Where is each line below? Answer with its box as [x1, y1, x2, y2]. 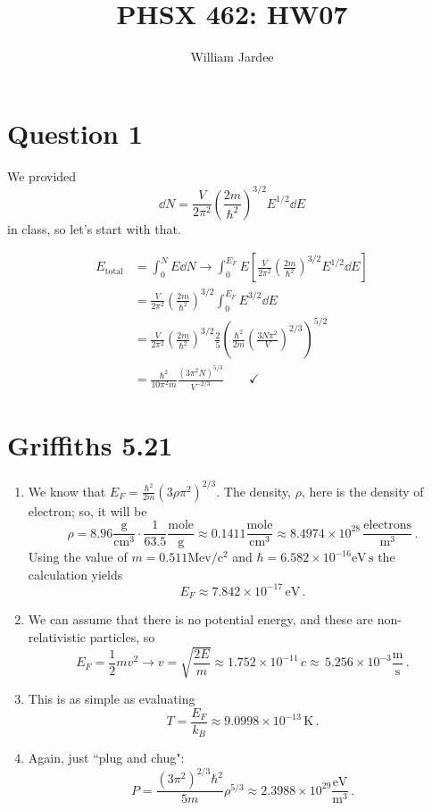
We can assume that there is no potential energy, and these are [28, 610, 373, 629]
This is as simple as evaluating [28, 689, 195, 708]
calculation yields [28, 564, 123, 583]
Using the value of [28, 547, 128, 566]
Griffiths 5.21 [7, 427, 173, 463]
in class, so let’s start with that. [7, 219, 181, 238]
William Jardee [190, 47, 274, 66]
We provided [7, 166, 77, 185]
